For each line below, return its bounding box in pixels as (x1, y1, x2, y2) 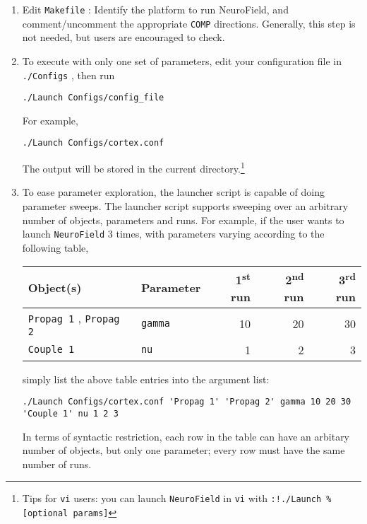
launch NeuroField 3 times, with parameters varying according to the (22, 226, 325, 241)
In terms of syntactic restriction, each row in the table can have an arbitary (22, 429, 350, 443)
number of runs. (22, 456, 92, 471)
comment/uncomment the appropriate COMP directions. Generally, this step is (22, 16, 356, 30)
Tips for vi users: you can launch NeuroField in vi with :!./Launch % (22, 491, 332, 506)
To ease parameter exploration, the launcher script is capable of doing (22, 185, 325, 199)
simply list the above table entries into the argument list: (22, 371, 270, 386)
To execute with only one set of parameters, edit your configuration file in (22, 53, 342, 68)
